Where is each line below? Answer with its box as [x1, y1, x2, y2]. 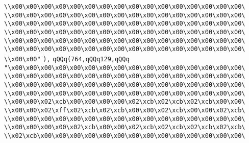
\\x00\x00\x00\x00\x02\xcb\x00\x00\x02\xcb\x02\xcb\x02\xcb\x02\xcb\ [4, 124, 245, 131]
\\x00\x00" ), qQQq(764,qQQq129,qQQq [4, 55, 130, 63]
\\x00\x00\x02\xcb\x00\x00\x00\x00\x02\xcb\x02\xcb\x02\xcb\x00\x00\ [4, 98, 245, 106]
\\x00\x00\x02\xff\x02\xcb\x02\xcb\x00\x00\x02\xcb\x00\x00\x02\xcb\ [4, 106, 245, 114]
